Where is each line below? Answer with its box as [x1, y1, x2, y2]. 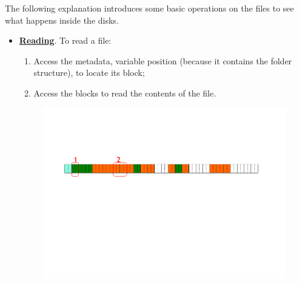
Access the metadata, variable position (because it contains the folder [33, 54, 292, 67]
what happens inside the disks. [5, 13, 119, 26]
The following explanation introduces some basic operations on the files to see [5, 2, 294, 14]
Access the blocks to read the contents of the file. [33, 86, 217, 99]
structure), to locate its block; [33, 66, 145, 79]
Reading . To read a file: [19, 34, 112, 47]
